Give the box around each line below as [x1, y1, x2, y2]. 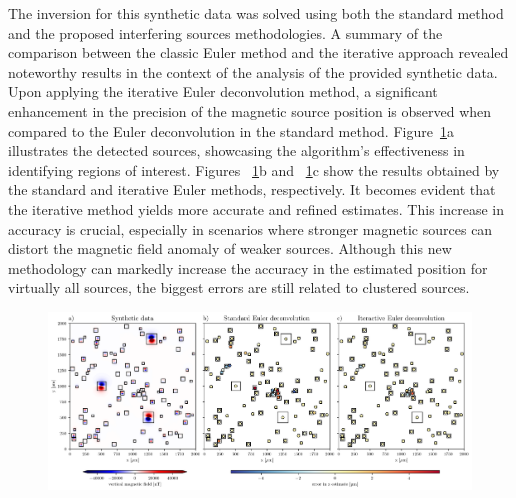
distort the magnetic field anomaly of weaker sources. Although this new [8, 238, 452, 259]
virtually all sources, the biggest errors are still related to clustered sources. [8, 277, 470, 298]
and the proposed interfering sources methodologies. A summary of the [8, 22, 443, 43]
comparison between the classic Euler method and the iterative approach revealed [8, 42, 509, 63]
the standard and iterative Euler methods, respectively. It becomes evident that [8, 179, 496, 200]
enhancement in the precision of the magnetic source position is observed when [8, 100, 492, 121]
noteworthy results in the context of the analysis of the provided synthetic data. [8, 61, 498, 82]
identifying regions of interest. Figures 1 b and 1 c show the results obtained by [8, 159, 500, 180]
